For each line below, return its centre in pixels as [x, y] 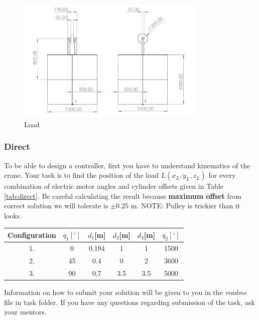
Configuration [32, 235]
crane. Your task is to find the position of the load [81, 175]
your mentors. [25, 312]
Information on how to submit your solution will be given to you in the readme [125, 292]
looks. [13, 216]
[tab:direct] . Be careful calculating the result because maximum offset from [123, 196]
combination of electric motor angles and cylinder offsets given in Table [114, 186]
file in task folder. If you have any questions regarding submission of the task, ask [129, 302]
